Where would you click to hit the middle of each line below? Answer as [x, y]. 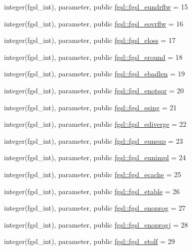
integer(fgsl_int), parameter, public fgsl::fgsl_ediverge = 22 [95, 124]
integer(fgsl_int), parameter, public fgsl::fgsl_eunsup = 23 [94, 140]
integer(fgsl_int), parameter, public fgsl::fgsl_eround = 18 [93, 57]
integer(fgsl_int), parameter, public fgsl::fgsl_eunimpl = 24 [95, 157]
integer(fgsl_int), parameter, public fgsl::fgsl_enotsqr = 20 [94, 90]
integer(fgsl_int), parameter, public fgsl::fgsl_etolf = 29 [90, 241]
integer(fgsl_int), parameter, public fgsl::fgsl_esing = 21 [91, 107]
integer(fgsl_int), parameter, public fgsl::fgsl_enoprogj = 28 [96, 224]
